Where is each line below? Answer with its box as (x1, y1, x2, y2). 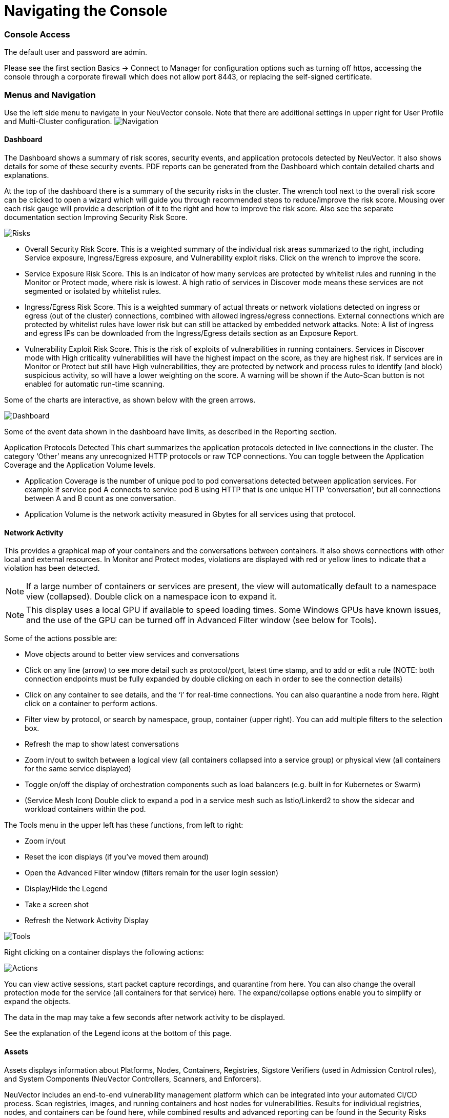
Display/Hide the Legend (25, 884, 108, 893)
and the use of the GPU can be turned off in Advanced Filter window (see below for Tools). (26, 615, 377, 626)
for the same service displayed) (25, 764, 131, 773)
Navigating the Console (4, 2, 168, 19)
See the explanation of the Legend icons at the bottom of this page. (4, 1029, 232, 1038)
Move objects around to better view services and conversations (25, 650, 239, 659)
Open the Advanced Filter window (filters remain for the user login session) (25, 868, 279, 877)
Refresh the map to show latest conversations (25, 740, 179, 749)
